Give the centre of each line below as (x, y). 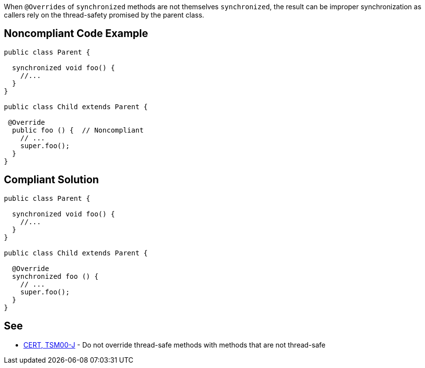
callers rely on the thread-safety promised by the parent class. (104, 15)
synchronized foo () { (55, 276)
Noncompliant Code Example (76, 34)
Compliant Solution (51, 180)
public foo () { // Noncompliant (78, 130)
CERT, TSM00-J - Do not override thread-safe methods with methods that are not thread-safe (174, 345)
